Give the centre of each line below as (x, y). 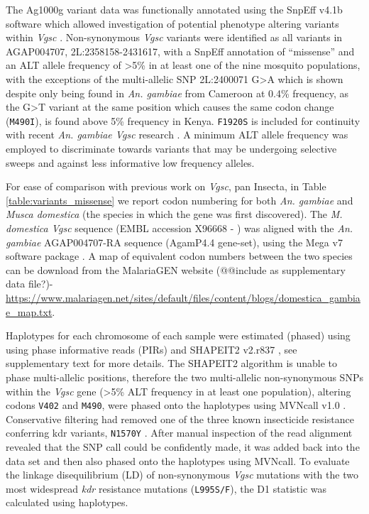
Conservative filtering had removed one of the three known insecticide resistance (180, 419)
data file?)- (29, 284)
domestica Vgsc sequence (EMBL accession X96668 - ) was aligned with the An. (180, 228)
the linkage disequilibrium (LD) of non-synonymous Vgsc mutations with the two (182, 475)
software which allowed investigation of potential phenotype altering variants (172, 23)
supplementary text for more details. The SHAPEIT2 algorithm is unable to (172, 363)
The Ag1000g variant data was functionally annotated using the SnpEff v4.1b (174, 9)
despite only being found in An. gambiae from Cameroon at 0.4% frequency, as (177, 93)
